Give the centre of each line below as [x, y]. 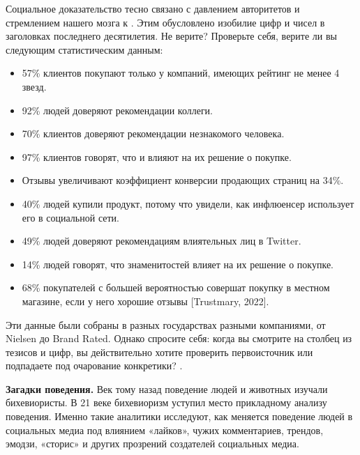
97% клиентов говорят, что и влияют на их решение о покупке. [157, 156]
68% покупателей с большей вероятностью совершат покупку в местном [176, 287]
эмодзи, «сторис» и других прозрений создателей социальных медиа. [152, 444]
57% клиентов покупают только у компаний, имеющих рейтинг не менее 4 [181, 73]
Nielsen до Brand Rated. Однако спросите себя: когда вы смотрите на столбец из [179, 338]
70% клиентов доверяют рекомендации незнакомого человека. [153, 133]
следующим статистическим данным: [84, 49]
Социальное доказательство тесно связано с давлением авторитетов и [153, 8]
